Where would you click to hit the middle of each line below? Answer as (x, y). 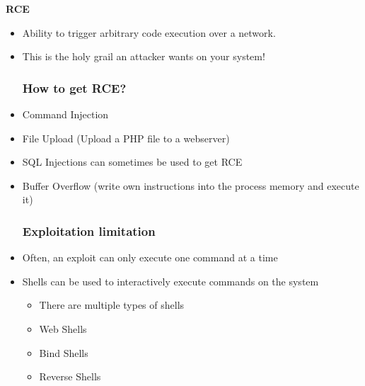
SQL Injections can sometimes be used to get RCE (132, 162)
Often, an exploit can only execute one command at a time (150, 257)
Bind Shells (64, 352)
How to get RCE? (74, 87)
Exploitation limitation (89, 231)
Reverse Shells (70, 376)
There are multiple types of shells (112, 305)
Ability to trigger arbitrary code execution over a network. (149, 32)
